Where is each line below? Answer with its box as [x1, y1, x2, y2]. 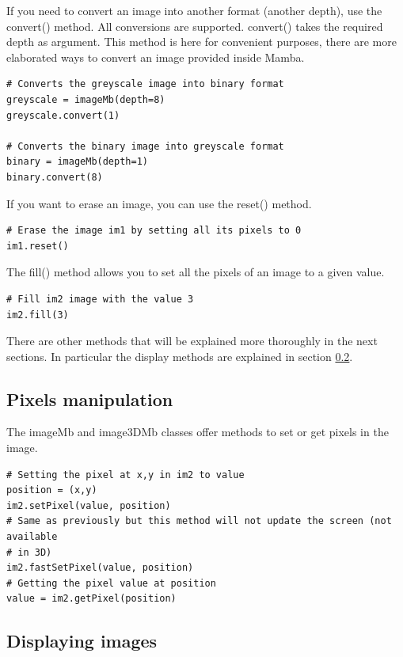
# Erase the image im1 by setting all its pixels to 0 [6, 225, 302, 237]
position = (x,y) [6, 484, 97, 496]
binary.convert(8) [6, 171, 103, 183]
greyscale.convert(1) [6, 109, 120, 121]
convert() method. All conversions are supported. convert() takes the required [6, 17, 383, 34]
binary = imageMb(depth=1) [6, 156, 148, 168]
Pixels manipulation [6, 386, 173, 411]
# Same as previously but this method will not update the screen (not [6, 515, 392, 527]
